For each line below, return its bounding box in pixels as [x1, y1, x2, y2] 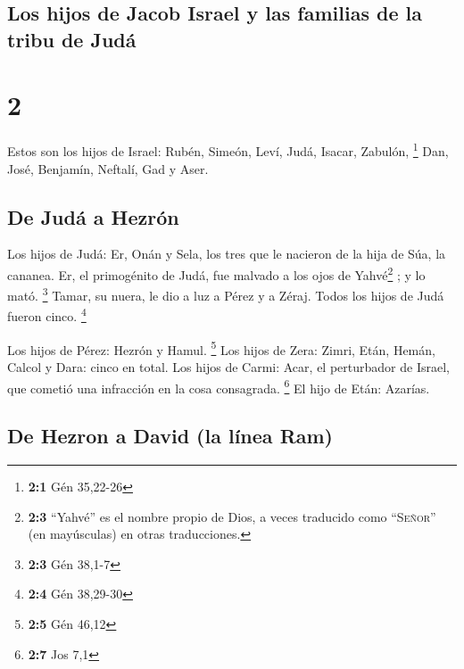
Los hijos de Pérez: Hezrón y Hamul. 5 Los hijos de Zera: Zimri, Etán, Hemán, [7, 337, 435, 359]
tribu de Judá [7, 25, 137, 53]
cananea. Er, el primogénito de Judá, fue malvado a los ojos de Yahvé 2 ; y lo [7, 262, 426, 284]
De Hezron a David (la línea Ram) [7, 422, 333, 450]
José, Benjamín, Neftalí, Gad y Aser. [7, 159, 209, 178]
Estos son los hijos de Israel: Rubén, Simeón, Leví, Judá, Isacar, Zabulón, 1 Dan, [7, 139, 449, 160]
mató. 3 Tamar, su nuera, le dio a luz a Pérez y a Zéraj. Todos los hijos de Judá [7, 284, 444, 304]
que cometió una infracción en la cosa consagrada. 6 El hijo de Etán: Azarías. [7, 376, 430, 397]
